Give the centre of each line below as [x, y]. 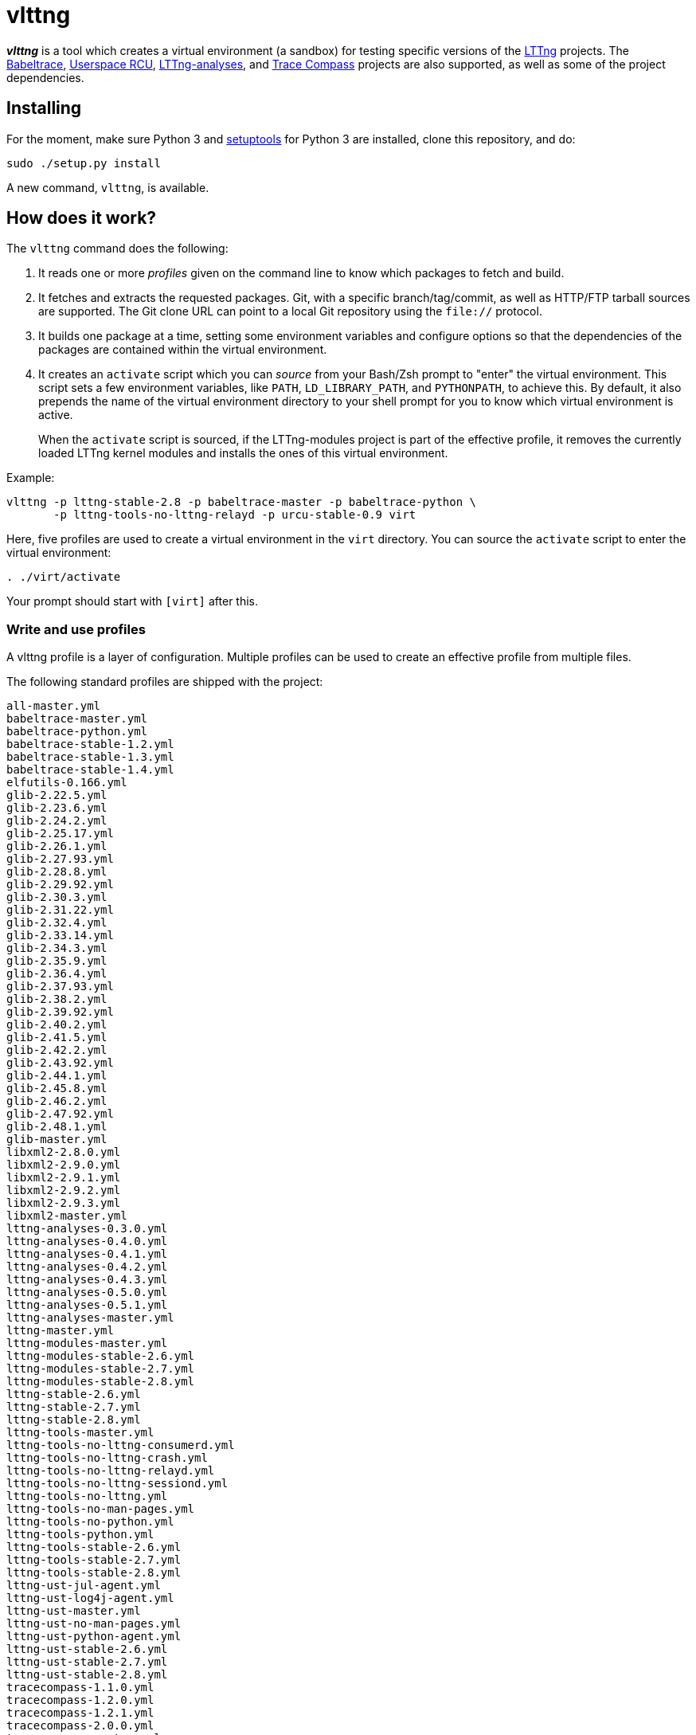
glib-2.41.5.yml [57, 1038]
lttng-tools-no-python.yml [90, 1522]
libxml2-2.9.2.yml [64, 1191]
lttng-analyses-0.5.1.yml [87, 1305]
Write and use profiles [76, 629]
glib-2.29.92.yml [60, 885]
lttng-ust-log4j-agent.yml [90, 1598]
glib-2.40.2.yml [57, 1025]
